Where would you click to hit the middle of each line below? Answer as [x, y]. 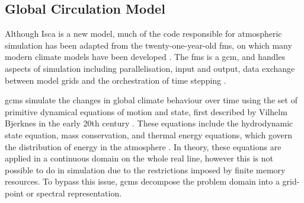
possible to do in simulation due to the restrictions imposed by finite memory [145, 169]
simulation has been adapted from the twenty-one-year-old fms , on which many [148, 45]
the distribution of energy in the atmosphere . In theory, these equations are [143, 146]
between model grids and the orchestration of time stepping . [116, 80]
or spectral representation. [74, 193]
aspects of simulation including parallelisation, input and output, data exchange [150, 68]
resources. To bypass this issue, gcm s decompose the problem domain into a [142, 181]
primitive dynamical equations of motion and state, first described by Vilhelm [146, 111]
